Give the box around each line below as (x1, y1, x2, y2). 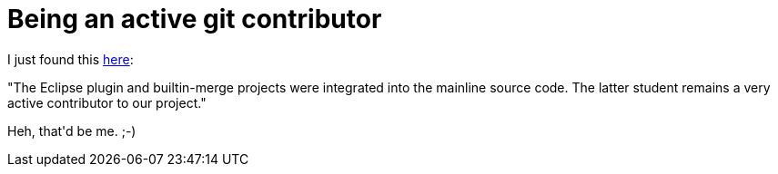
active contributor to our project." (7, 94, 207, 111)
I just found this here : (7, 51, 134, 67)
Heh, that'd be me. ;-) (7, 122, 136, 139)
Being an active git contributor (7, 4, 382, 34)
